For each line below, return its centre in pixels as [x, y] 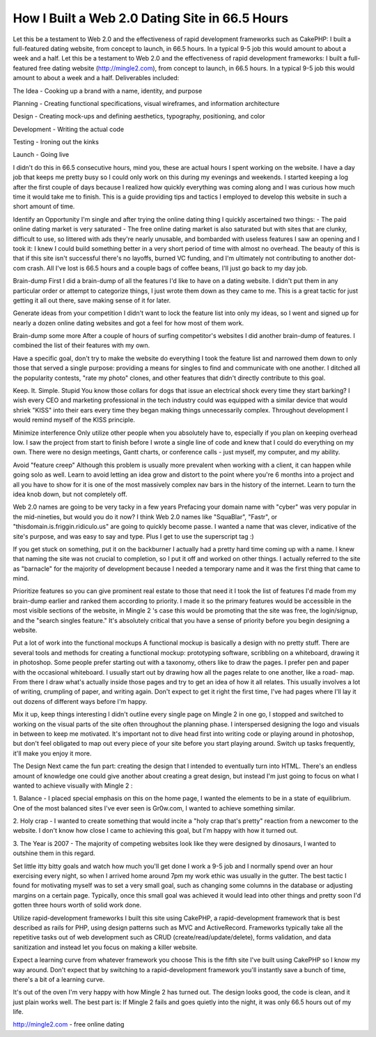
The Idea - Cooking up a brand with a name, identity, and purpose [108, 91]
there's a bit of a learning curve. [59, 979]
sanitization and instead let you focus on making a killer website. [105, 947]
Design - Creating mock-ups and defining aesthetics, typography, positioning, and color [139, 116]
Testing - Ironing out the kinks [56, 142]
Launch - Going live [41, 155]
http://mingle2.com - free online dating [69, 1024]
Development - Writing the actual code [69, 129]
